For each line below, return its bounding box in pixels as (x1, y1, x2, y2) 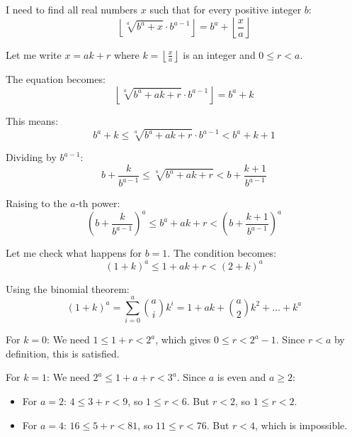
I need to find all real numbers (6, 2, 138, 16)
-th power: (75, 196, 120, 211)
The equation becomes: (6, 71, 106, 86)
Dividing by (6, 150, 57, 165)
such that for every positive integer (149, 2, 302, 16)
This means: (6, 114, 59, 128)
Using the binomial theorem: (6, 281, 130, 296)
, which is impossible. (255, 417, 348, 432)
